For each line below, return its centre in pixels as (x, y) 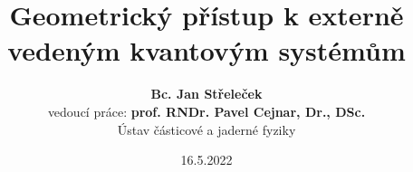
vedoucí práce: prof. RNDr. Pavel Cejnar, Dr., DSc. (206, 111)
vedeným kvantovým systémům (206, 50)
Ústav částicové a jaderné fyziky (206, 129)
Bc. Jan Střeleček (206, 94)
